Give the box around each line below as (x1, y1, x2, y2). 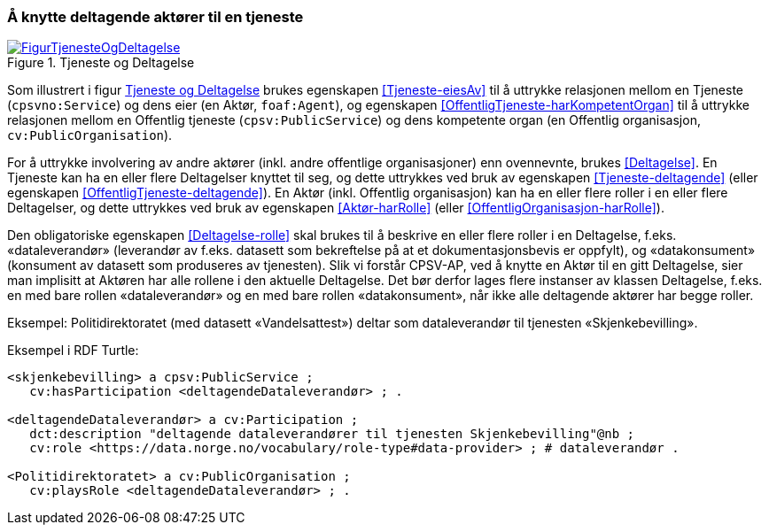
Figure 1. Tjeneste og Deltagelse (7, 55, 195, 71)
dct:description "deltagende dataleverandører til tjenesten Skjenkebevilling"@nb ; (29, 427, 635, 442)
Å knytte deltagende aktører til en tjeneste (7, 8, 304, 26)
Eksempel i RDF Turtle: (7, 343, 139, 359)
